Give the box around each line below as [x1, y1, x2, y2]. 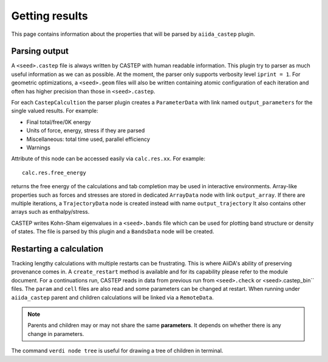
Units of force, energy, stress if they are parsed [26, 127, 145, 134]
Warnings [26, 143, 51, 151]
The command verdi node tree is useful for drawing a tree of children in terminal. [11, 347, 224, 355]
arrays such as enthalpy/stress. [11, 208, 90, 216]
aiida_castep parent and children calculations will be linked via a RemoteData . [11, 293, 214, 301]
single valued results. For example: [11, 107, 98, 115]
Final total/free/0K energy [26, 118, 91, 126]
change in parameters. [27, 330, 84, 337]
